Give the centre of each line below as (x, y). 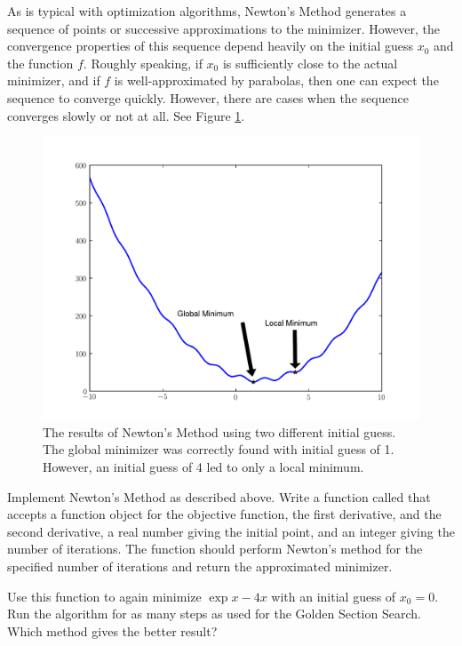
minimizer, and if (54, 80)
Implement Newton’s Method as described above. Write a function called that (219, 496)
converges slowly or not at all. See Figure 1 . (126, 115)
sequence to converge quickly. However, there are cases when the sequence (208, 97)
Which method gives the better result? (112, 630)
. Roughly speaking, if (143, 63)
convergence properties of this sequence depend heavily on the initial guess (211, 46)
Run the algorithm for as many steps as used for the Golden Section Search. (214, 614)
